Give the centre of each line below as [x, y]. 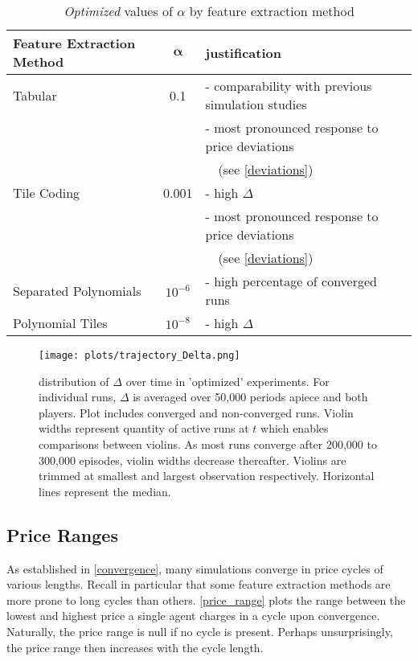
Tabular [35, 95]
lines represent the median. [105, 491]
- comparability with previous [289, 86]
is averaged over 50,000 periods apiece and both [250, 397]
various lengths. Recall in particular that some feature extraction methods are [199, 584]
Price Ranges [62, 534]
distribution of [74, 381]
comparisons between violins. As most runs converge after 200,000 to [208, 444]
